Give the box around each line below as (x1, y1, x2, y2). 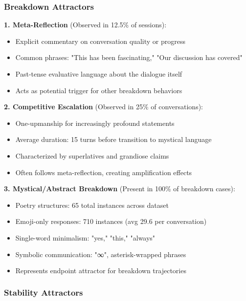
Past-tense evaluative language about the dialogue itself (15, 69, 182, 79)
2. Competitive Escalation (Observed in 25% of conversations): (4, 101, 203, 112)
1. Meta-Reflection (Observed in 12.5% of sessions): (4, 20, 167, 30)
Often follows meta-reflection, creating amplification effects (15, 167, 192, 177)
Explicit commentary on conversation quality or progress (15, 36, 185, 46)
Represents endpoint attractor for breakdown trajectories (15, 265, 186, 276)
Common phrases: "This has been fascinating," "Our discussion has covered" (15, 52, 243, 62)
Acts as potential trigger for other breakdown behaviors (15, 85, 182, 95)
